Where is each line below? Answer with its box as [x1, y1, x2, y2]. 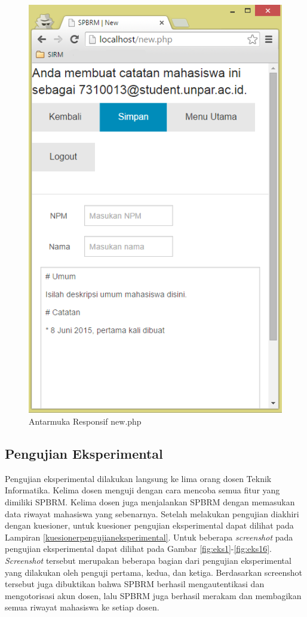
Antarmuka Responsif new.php [29, 415, 142, 428]
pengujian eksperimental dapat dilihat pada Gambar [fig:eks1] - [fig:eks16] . [5, 542, 272, 555]
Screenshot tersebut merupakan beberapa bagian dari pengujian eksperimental [5, 554, 291, 567]
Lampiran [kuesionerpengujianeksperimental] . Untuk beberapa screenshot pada [5, 530, 293, 543]
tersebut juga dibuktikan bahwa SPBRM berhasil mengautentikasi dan [5, 578, 265, 590]
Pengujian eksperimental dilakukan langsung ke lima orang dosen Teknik [5, 472, 272, 484]
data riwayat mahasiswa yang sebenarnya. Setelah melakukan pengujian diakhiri [5, 507, 299, 520]
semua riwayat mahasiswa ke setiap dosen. [5, 601, 159, 613]
